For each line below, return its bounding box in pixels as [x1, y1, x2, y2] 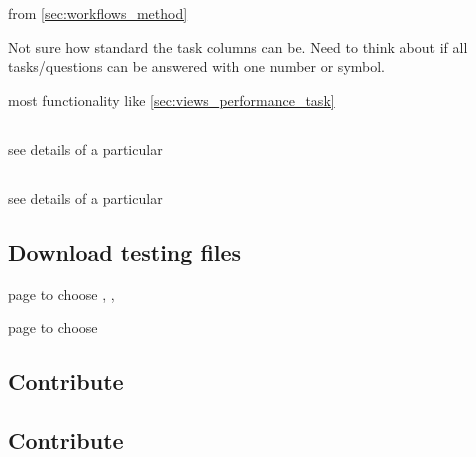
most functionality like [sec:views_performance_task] [8, 89, 335, 110]
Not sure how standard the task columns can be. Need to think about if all [8, 36, 468, 57]
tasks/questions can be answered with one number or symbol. [8, 56, 386, 77]
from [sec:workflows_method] [8, 3, 188, 23]
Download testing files [8, 236, 242, 267]
